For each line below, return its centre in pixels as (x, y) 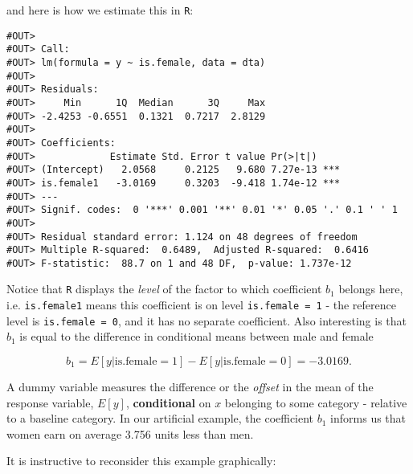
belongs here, (371, 289)
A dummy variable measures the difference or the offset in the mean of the (190, 387)
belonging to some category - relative (316, 402)
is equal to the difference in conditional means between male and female (196, 336)
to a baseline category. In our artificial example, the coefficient (160, 418)
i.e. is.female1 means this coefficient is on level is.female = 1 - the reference (201, 305)
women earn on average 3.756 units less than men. (130, 433)
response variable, (50, 402)
